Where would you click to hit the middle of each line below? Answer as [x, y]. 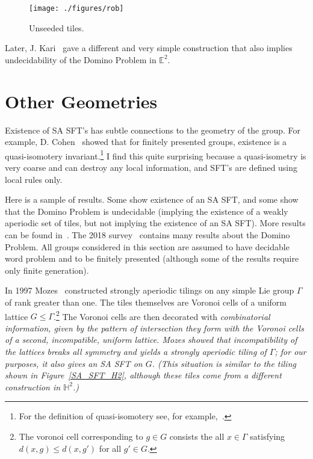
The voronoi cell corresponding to [81, 436]
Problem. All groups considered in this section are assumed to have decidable [147, 246]
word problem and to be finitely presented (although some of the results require [152, 258]
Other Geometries [81, 101]
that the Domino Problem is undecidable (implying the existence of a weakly [147, 211]
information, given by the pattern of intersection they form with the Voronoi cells [154, 328]
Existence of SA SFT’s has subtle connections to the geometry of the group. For [153, 130]
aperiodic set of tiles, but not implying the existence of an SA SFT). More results [155, 223]
